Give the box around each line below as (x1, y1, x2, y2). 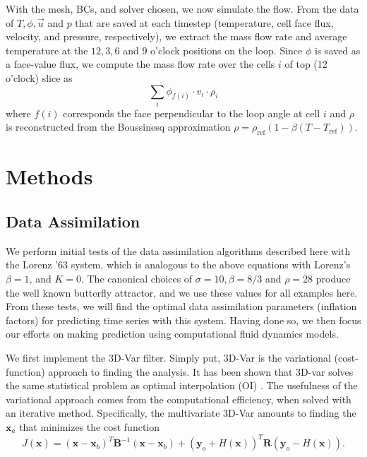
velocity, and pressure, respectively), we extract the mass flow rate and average (6, 29, 347, 44)
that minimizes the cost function (19, 419, 160, 434)
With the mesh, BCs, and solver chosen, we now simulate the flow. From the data (6, 1, 359, 16)
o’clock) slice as (6, 70, 73, 85)
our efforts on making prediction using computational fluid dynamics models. (6, 326, 339, 341)
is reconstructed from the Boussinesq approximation (6, 119, 231, 134)
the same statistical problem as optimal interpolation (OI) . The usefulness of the (6, 378, 358, 393)
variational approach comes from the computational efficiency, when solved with (6, 391, 351, 406)
